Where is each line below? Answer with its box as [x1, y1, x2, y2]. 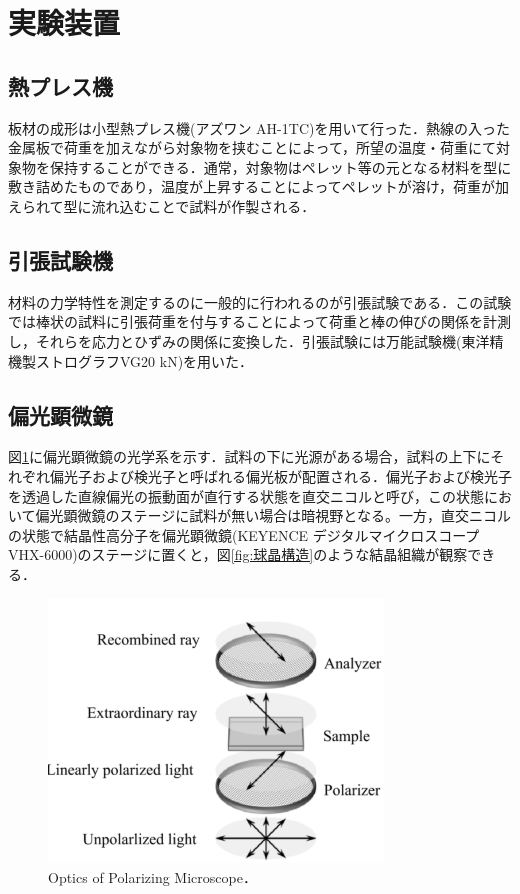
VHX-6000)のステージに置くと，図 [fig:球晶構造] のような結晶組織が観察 [8, 544, 468, 565]
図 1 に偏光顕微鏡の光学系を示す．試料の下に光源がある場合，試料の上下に [8, 446, 491, 467]
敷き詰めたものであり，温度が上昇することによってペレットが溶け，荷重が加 [8, 176, 510, 197]
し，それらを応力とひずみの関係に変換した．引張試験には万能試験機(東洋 [8, 330, 490, 351]
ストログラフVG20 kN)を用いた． [35, 350, 254, 371]
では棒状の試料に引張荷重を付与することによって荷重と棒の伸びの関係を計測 [8, 311, 511, 332]
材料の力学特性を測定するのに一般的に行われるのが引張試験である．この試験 [8, 291, 512, 312]
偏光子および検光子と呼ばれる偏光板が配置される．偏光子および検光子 [49, 465, 512, 486]
